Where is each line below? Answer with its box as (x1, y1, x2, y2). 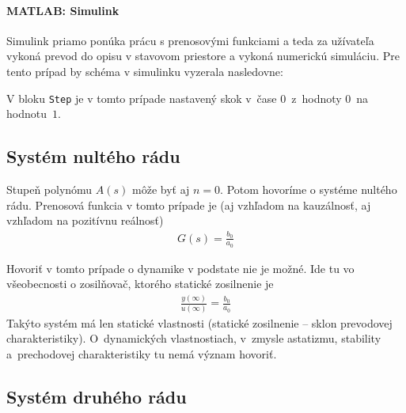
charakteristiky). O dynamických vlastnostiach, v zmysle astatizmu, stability (6, 330, 381, 347)
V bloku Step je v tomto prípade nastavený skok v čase (6, 89, 277, 106)
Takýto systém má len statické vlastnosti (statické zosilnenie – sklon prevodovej (6, 314, 393, 331)
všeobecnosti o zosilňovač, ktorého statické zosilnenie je (6, 275, 274, 292)
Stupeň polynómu (6, 181, 93, 198)
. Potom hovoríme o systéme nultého (220, 181, 397, 198)
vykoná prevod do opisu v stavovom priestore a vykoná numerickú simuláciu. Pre (6, 47, 400, 64)
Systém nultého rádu (6, 144, 180, 169)
